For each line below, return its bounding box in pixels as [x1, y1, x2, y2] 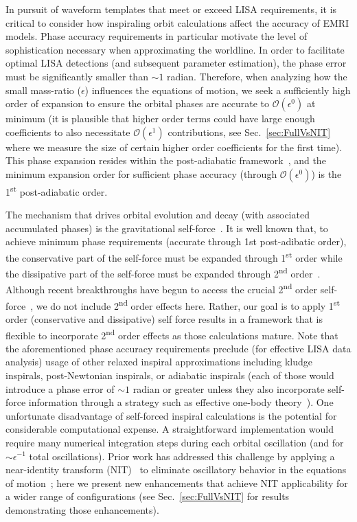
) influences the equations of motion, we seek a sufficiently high [84, 82, 351, 97]
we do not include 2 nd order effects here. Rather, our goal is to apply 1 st [36, 296, 341, 313]
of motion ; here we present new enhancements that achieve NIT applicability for [5, 475, 348, 490]
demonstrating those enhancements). [5, 502, 159, 517]
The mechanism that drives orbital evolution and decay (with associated [5, 207, 310, 222]
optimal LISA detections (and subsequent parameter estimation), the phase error [5, 56, 347, 70]
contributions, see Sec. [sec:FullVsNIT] [168, 124, 331, 139]
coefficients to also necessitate [5, 124, 130, 139]
